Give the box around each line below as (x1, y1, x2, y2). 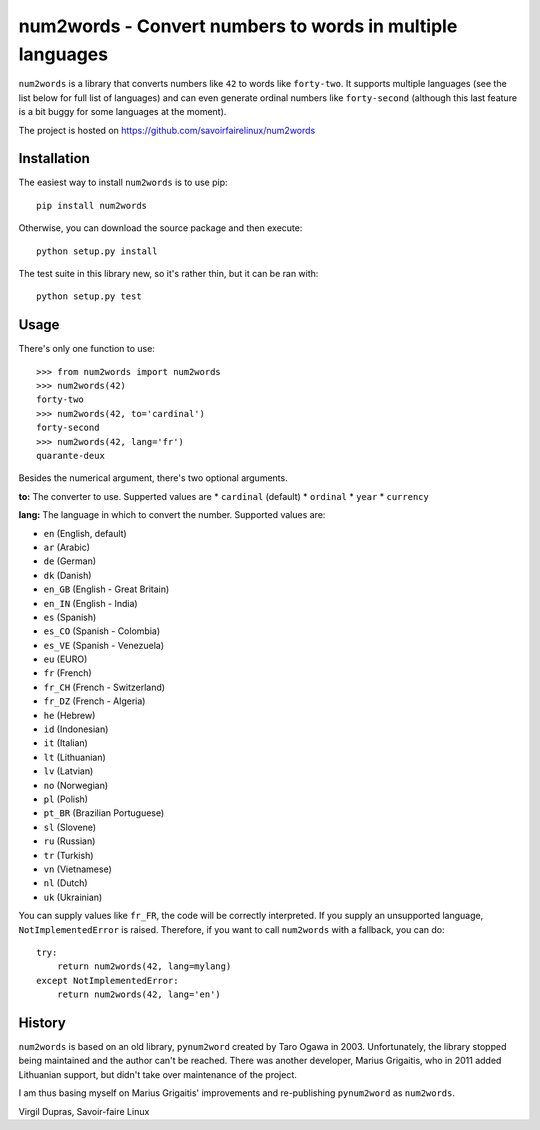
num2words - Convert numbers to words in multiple (18, 15, 458, 37)
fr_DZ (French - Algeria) (43, 695, 146, 707)
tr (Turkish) (43, 849, 94, 861)
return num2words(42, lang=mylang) (56, 961, 232, 972)
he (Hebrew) (43, 709, 96, 721)
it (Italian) (43, 737, 89, 749)
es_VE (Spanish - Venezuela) (43, 639, 165, 651)
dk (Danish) (43, 569, 92, 581)
